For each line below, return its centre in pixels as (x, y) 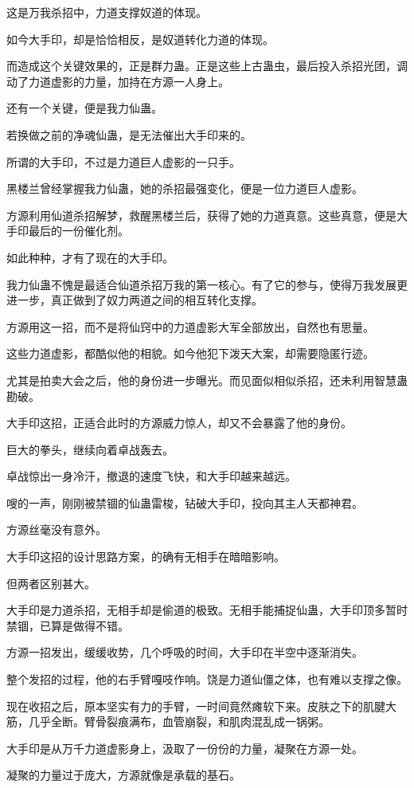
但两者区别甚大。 (51, 583)
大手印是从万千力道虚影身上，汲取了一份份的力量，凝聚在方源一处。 (185, 748)
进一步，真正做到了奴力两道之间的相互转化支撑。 (135, 300)
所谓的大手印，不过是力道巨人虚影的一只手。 (123, 161)
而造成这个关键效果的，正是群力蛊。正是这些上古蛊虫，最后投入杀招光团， (201, 66)
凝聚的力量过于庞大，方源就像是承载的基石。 (123, 775)
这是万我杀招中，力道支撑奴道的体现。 (107, 12)
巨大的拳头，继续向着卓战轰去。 (90, 449)
